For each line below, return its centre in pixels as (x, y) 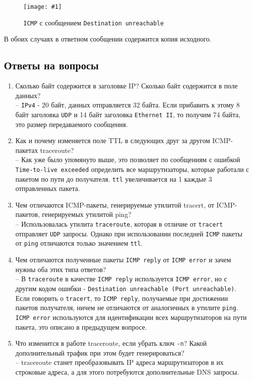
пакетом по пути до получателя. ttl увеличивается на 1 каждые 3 (114, 179)
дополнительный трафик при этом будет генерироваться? (100, 352)
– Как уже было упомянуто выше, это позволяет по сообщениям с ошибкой (128, 159)
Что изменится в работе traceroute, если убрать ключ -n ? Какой (111, 343)
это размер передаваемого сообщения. (72, 124)
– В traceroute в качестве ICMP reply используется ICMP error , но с (121, 279)
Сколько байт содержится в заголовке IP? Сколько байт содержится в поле (126, 86)
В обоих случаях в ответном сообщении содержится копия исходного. (108, 39)
